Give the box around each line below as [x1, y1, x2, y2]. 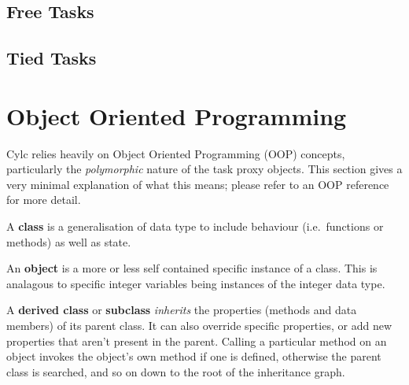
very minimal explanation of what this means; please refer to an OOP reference [6, 176, 389, 192]
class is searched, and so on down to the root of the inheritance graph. [6, 363, 345, 379]
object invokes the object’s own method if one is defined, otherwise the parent [6, 348, 381, 365]
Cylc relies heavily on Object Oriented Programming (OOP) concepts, [6, 145, 345, 161]
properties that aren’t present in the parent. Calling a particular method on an [6, 332, 387, 349]
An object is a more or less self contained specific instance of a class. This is [6, 260, 378, 276]
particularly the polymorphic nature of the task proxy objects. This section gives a [6, 161, 403, 177]
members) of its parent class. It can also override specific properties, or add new [6, 317, 392, 334]
